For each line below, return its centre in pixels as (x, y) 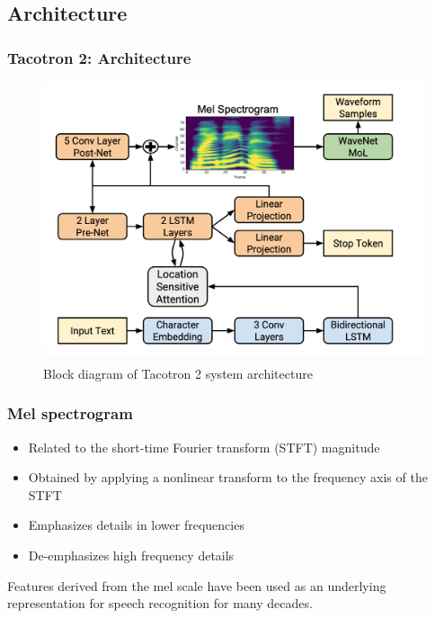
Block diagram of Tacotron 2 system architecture (178, 373)
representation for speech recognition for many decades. (160, 603)
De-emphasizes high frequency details (131, 555)
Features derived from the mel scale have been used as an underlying (197, 585)
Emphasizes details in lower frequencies (136, 525)
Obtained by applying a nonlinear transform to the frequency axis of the (228, 477)
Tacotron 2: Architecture (99, 57)
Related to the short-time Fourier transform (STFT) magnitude (204, 447)
